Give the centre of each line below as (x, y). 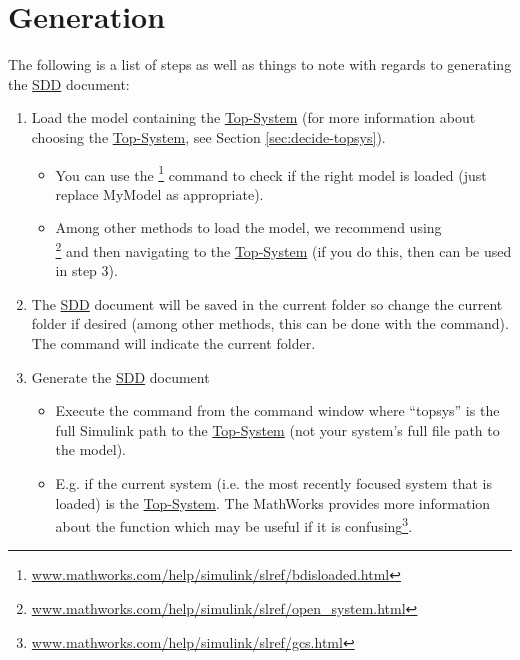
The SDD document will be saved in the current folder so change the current (267, 303)
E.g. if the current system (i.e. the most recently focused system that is (273, 482)
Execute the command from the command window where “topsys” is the (277, 410)
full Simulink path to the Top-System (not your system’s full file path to (277, 429)
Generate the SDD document (120, 376)
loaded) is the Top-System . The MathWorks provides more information (273, 502)
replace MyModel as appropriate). (159, 193)
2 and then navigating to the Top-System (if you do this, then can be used (283, 249)
